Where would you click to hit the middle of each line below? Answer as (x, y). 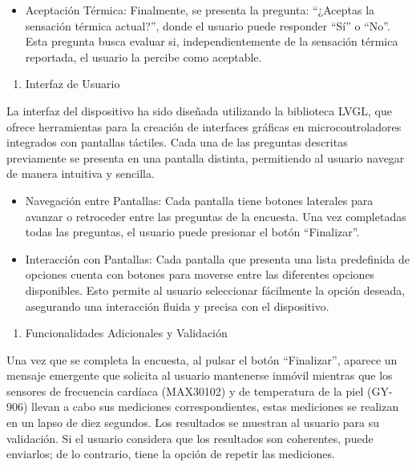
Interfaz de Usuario (73, 84)
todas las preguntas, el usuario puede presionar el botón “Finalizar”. (192, 232)
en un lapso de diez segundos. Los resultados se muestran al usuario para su (193, 423)
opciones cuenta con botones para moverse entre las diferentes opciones (200, 274)
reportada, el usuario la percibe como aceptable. (143, 56)
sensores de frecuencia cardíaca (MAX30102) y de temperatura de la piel (185, 391)
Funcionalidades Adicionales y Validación (126, 333)
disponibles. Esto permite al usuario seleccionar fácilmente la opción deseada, (215, 290)
